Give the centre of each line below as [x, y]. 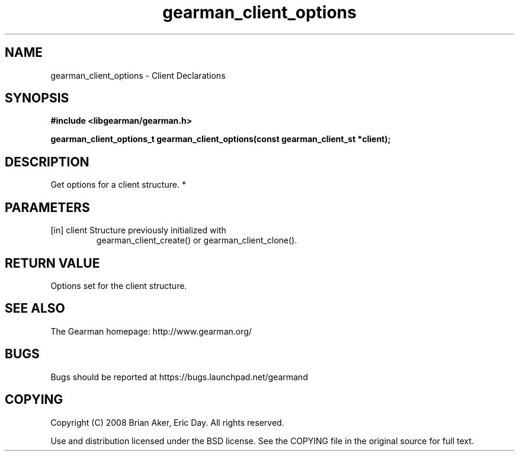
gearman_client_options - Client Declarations [138, 75]
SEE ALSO [35, 309]
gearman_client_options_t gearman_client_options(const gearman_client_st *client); [221, 139]
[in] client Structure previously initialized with [138, 230]
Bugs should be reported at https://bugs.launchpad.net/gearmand [179, 377]
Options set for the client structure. [119, 285]
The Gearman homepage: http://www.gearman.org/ [151, 331]
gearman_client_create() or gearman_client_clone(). [197, 240]
